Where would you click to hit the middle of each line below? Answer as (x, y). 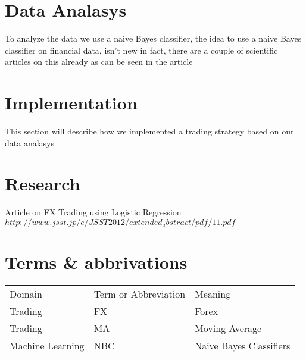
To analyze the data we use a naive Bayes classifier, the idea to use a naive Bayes (153, 38)
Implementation (71, 103)
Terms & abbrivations (96, 262)
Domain (26, 294)
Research (43, 184)
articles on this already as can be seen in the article (99, 62)
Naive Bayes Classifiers (243, 346)
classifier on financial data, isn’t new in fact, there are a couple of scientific (141, 50)
